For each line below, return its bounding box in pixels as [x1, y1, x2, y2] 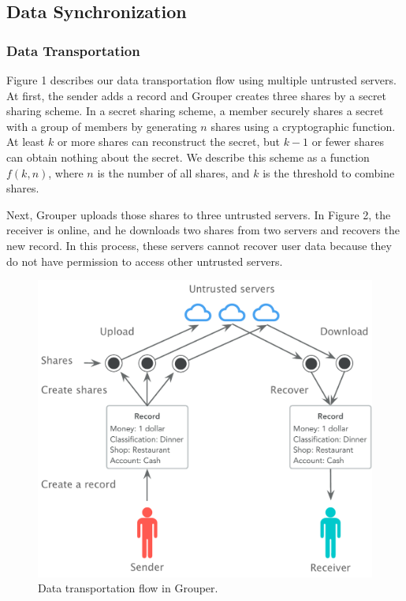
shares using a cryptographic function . [210, 118, 396, 134]
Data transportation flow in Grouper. [38, 580, 218, 596]
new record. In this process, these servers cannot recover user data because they [6, 237, 392, 253]
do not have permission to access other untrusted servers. [6, 252, 283, 269]
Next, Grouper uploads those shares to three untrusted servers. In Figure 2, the [6, 206, 391, 222]
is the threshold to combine [263, 164, 395, 181]
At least [6, 133, 45, 150]
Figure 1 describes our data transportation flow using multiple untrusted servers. [6, 72, 397, 88]
